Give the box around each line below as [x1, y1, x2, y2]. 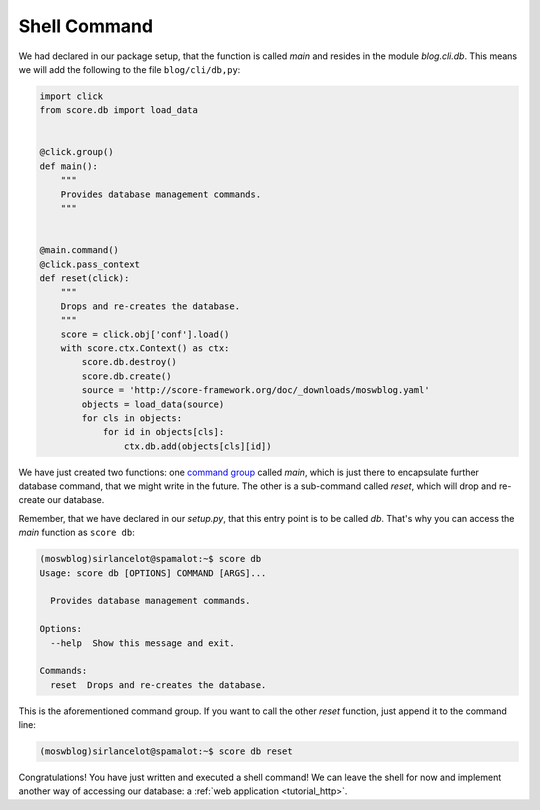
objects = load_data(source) [81, 398, 225, 410]
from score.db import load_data [39, 105, 199, 116]
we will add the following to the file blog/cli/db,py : [18, 63, 241, 75]
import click [39, 90, 104, 102]
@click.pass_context [39, 258, 140, 270]
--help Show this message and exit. [50, 637, 235, 649]
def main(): [39, 160, 99, 172]
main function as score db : [18, 526, 135, 539]
